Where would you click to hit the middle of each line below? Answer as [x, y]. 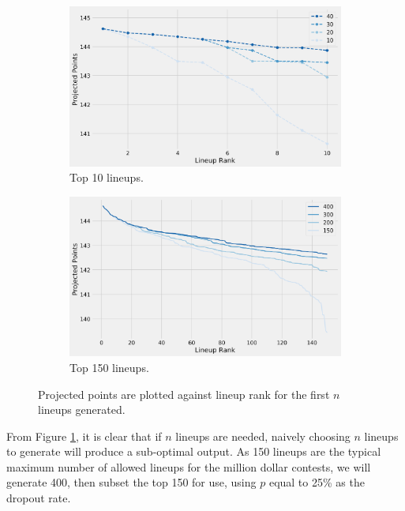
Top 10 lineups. [107, 177]
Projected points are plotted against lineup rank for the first [184, 394]
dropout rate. [39, 498]
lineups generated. [82, 410]
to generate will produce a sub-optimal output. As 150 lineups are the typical [194, 451]
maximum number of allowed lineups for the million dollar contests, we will [189, 466]
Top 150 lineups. [109, 367]
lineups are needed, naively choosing [263, 436]
